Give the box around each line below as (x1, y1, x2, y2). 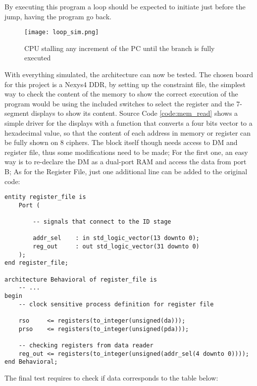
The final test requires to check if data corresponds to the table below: (4, 372, 218, 383)
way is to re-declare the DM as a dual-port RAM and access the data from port (4, 156, 247, 167)
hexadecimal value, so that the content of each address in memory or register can (4, 127, 251, 138)
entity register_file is (4, 193, 86, 201)
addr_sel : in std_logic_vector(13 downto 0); (33, 235, 200, 242)
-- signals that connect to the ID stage (33, 218, 171, 226)
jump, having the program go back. (4, 11, 111, 21)
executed (24, 52, 51, 63)
